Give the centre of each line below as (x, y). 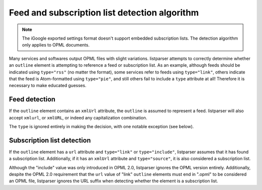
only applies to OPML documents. (56, 45)
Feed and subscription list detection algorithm (104, 13)
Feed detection (32, 99)
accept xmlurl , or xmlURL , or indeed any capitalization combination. (78, 117)
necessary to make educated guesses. (48, 86)
